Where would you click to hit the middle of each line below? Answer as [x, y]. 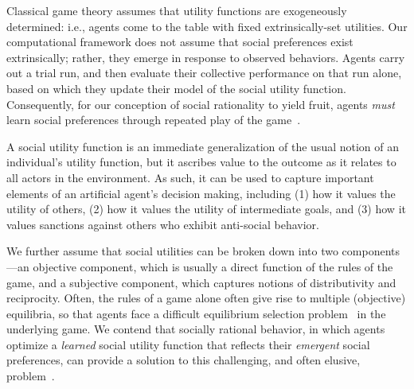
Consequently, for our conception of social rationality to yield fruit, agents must [201, 104]
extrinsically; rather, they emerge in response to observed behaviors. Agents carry [206, 57]
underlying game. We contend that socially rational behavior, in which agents [196, 329]
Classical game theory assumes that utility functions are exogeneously [177, 10]
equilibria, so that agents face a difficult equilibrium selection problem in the [196, 313]
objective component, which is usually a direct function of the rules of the [213, 266]
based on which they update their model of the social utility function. [176, 88]
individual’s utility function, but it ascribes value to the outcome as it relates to [201, 162]
